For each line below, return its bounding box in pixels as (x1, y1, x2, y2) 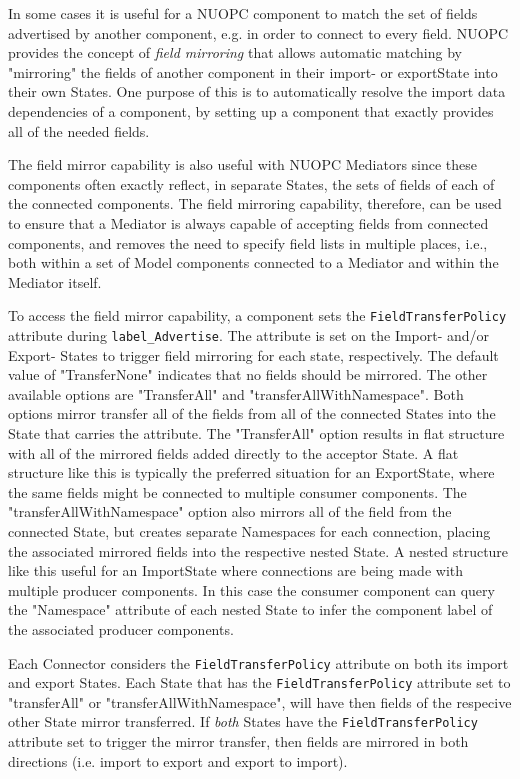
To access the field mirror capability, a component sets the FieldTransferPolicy (8, 305, 507, 326)
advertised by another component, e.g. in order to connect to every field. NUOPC (8, 22, 509, 43)
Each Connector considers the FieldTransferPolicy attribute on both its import (8, 652, 509, 673)
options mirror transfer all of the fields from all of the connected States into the (8, 403, 496, 424)
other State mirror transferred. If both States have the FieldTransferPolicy (8, 711, 478, 732)
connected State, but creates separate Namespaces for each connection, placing (8, 520, 491, 541)
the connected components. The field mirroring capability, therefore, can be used (8, 193, 502, 214)
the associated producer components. (8, 618, 234, 639)
